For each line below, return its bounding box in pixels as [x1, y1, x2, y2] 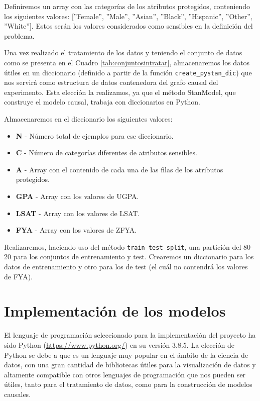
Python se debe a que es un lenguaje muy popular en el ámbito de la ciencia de [4, 349, 248, 360]
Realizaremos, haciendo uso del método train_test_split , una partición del [4, 241, 241, 252]
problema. [4, 30, 35, 41]
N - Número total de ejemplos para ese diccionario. [16, 130, 174, 141]
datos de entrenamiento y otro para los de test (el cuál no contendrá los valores [4, 261, 248, 271]
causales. [4, 388, 31, 399]
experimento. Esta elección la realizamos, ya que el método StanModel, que [4, 86, 236, 97]
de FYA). [4, 271, 33, 281]
